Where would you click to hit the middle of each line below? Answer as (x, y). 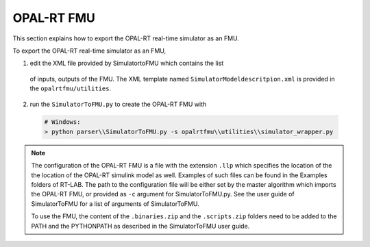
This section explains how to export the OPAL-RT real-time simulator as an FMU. (126, 38)
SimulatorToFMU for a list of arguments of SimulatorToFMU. (115, 204)
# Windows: (62, 122)
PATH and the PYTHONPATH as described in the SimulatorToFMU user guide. (140, 226)
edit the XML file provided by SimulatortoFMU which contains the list (127, 63)
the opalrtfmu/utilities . (71, 88)
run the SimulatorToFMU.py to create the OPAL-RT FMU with (118, 104)
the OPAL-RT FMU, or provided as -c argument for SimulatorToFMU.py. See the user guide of (163, 194)
